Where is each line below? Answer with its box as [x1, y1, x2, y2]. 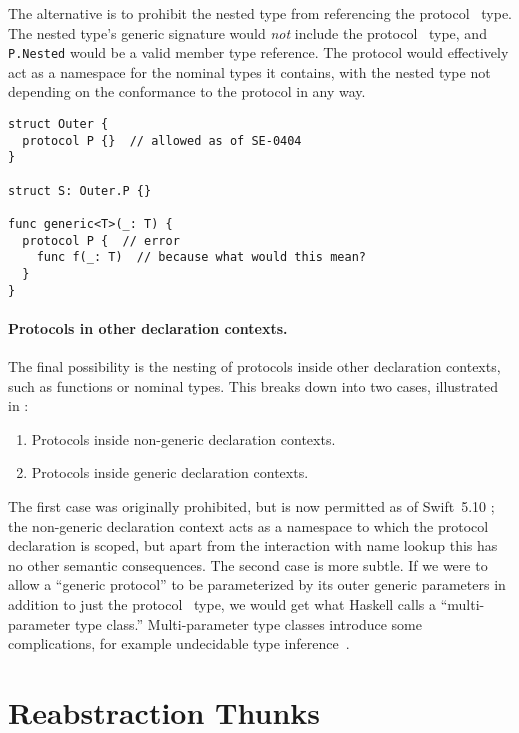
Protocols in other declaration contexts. [8, 317, 288, 338]
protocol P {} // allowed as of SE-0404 [22, 133, 302, 148]
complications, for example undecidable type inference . [8, 633, 350, 654]
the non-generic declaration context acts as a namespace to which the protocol [8, 515, 489, 536]
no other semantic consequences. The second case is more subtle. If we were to [8, 554, 488, 575]
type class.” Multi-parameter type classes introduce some [74, 613, 422, 634]
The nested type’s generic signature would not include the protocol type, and [8, 22, 487, 43]
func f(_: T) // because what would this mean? [36, 250, 366, 265]
